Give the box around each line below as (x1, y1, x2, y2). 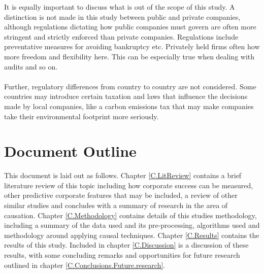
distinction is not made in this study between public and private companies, (4, 11, 241, 22)
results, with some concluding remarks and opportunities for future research (4, 250, 240, 260)
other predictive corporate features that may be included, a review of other (4, 190, 238, 200)
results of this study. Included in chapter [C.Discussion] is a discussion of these (4, 239, 249, 250)
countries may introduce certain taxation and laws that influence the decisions (4, 91, 248, 101)
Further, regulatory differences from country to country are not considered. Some (4, 81, 256, 91)
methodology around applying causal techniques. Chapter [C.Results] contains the (4, 229, 259, 240)
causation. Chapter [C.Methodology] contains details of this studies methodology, (4, 210, 257, 220)
